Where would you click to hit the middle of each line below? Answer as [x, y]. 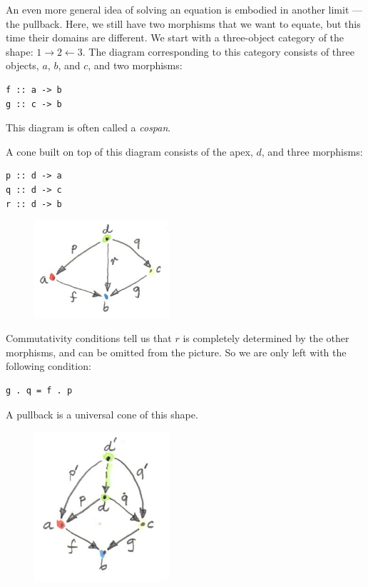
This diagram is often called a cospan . [88, 127]
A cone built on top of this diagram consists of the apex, [129, 151]
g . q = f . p [39, 390]
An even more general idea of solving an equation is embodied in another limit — [184, 9]
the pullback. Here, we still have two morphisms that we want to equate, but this [183, 23]
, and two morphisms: [135, 65]
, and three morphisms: [312, 151]
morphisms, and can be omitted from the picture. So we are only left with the [176, 352]
